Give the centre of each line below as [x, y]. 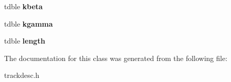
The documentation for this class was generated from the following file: [116, 58]
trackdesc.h [22, 75]
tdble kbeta [24, 6]
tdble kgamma [28, 23]
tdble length [25, 41]
